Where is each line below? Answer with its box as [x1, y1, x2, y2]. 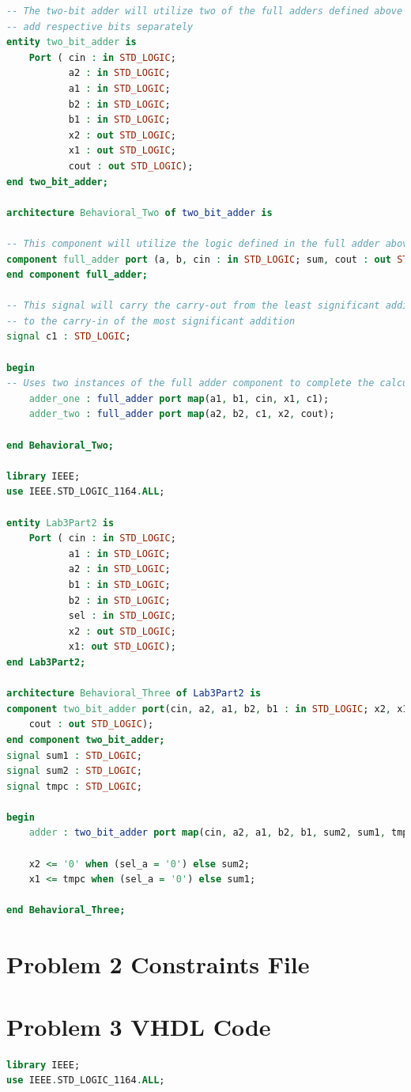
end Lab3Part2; [6, 656, 86, 668]
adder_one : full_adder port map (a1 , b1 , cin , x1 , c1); [28, 392, 330, 404]
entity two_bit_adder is [6, 36, 137, 48]
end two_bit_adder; [6, 176, 108, 188]
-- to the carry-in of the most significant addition [6, 315, 296, 327]
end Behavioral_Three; [6, 904, 126, 916]
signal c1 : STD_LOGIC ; [6, 331, 131, 343]
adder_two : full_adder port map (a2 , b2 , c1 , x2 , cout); [28, 408, 335, 420]
